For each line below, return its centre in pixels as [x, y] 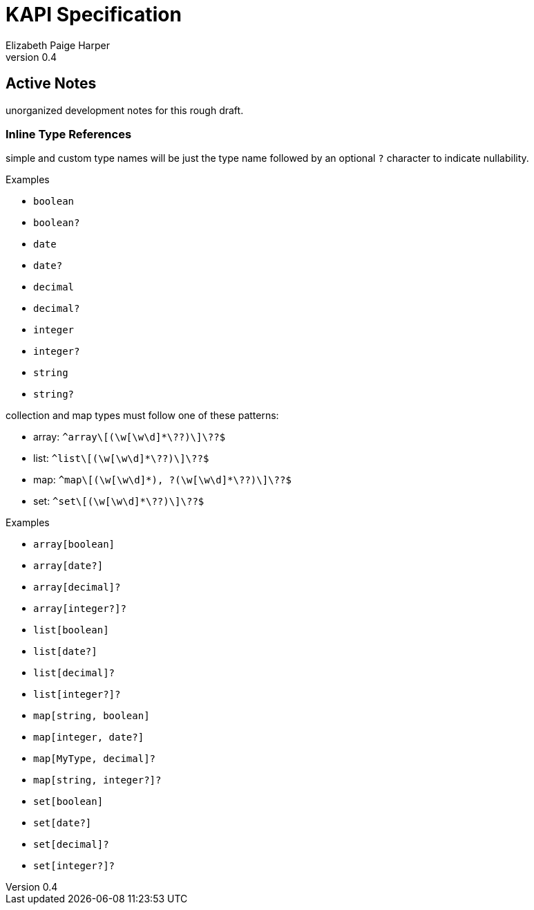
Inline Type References [69, 134]
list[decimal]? [74, 673]
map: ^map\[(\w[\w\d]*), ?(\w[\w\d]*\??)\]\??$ [162, 480]
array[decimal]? [77, 587]
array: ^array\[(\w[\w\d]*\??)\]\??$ [130, 437]
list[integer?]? [77, 695]
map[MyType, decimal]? [95, 759]
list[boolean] [71, 630]
